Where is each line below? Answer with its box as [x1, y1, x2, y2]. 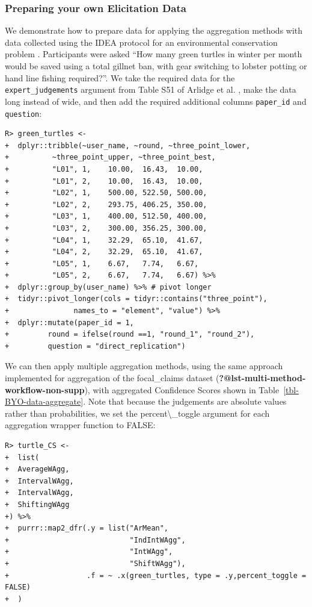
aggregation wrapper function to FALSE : [5, 419, 156, 431]
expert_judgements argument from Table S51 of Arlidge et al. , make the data [5, 83, 296, 96]
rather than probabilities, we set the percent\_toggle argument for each [5, 406, 270, 419]
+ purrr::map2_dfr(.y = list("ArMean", [5, 524, 169, 533]
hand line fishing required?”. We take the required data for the [5, 71, 235, 84]
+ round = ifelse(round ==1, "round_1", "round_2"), [5, 330, 255, 339]
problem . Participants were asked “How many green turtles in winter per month [5, 48, 302, 60]
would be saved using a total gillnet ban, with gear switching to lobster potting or [5, 60, 307, 72]
